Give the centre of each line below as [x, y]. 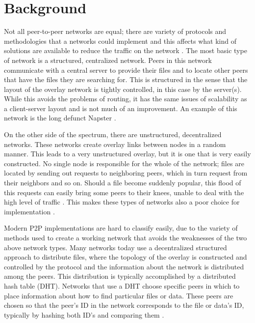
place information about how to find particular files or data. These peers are [119, 295]
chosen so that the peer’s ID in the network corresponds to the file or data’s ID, [124, 305]
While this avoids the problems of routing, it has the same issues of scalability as [126, 99]
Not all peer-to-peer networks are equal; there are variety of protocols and [115, 31]
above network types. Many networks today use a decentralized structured [115, 247]
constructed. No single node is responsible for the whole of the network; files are [124, 163]
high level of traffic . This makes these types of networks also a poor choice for [122, 202]
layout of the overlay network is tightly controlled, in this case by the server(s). [123, 89]
